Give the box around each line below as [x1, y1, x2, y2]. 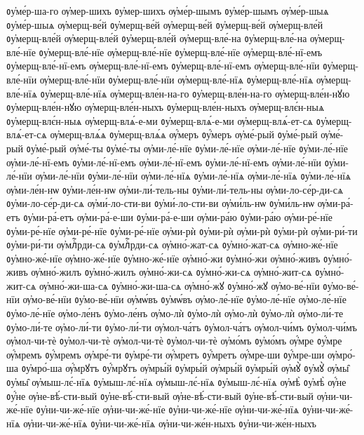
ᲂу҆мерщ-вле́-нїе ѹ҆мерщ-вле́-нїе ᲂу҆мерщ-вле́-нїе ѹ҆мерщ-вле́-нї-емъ [39, 44, 323, 59]
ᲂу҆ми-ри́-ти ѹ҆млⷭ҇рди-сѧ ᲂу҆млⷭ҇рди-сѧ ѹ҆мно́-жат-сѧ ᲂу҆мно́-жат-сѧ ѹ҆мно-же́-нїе [6, 237, 338, 252]
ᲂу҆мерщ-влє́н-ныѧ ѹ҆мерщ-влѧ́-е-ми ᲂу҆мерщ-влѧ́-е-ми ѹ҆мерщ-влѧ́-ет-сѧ [6, 113, 314, 128]
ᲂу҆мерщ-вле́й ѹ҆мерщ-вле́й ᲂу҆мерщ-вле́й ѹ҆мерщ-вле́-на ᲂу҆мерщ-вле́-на [6, 31, 307, 46]
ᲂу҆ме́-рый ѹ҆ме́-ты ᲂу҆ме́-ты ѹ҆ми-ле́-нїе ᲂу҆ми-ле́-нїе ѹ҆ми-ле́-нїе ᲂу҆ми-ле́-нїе [26, 140, 349, 155]
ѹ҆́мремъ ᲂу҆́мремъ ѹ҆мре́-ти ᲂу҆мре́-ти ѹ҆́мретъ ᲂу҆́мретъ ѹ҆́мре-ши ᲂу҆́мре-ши [6, 347, 325, 361]
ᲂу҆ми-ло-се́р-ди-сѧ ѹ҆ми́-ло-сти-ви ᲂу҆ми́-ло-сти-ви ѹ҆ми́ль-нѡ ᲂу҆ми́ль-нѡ [6, 196, 315, 210]
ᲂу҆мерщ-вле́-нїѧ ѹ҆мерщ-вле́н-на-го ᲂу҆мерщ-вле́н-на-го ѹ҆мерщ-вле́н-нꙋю [40, 86, 350, 100]
